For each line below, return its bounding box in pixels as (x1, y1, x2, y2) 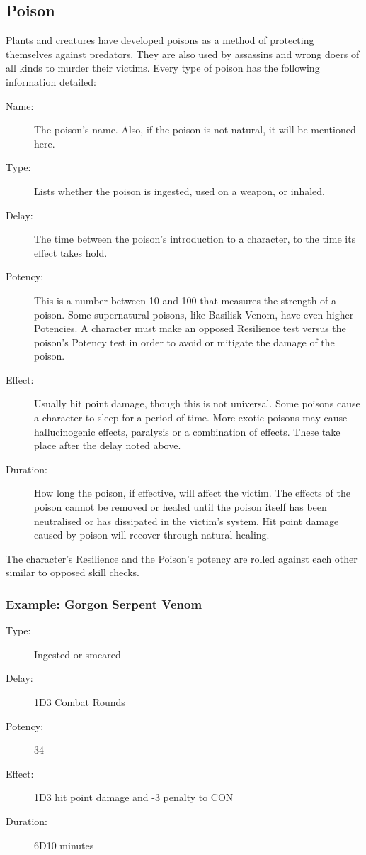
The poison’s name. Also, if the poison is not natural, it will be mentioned (34, 122, 356, 137)
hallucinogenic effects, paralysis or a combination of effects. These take (34, 424, 341, 438)
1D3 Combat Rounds (34, 695, 125, 710)
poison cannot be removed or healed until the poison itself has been (34, 500, 327, 514)
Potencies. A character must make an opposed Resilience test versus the (34, 321, 346, 336)
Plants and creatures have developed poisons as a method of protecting (6, 33, 314, 48)
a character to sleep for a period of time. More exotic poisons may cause (34, 410, 348, 425)
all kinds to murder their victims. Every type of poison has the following (6, 60, 320, 75)
